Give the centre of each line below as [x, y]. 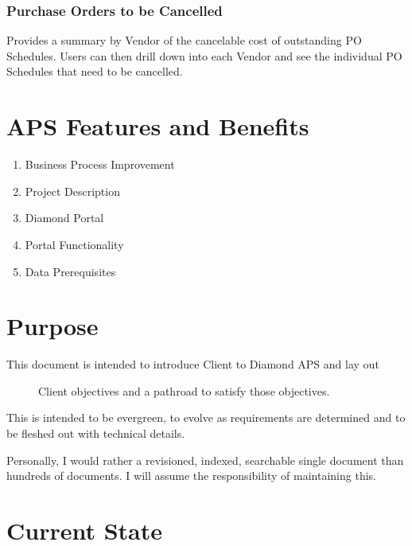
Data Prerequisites [70, 271]
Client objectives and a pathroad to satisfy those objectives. [184, 390]
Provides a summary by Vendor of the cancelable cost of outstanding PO [184, 40]
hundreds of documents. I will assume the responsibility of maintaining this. [191, 476]
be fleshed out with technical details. [96, 433]
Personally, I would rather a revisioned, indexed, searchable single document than [205, 460]
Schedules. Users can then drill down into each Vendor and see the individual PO [204, 55]
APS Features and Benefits [158, 126]
